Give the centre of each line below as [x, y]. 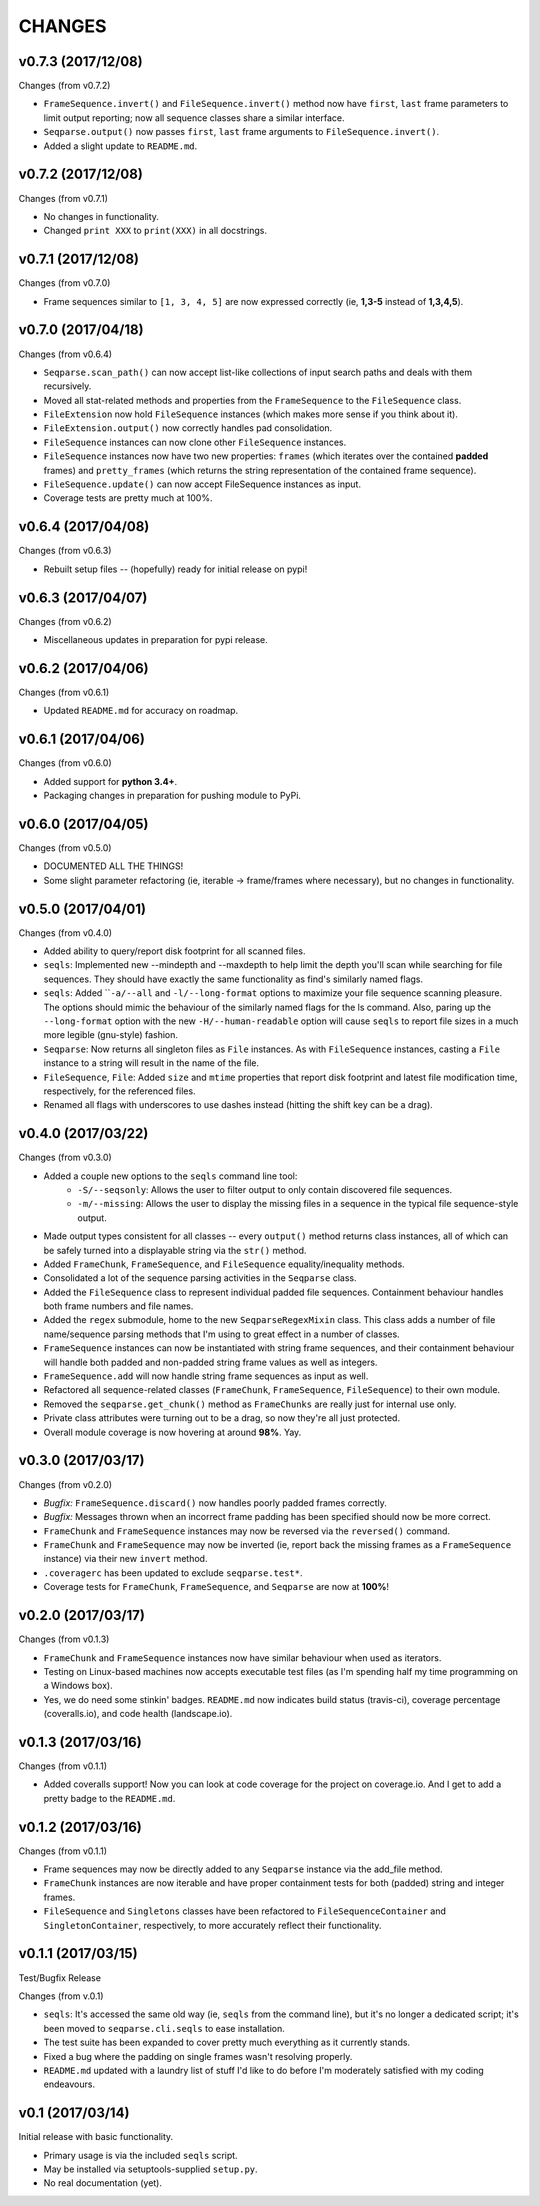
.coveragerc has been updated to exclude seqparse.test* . [173, 1572]
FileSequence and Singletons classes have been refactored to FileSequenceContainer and [245, 1911]
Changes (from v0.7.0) [64, 283]
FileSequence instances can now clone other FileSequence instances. [195, 442]
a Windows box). [78, 1686]
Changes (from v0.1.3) [64, 1639]
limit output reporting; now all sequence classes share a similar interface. [194, 117]
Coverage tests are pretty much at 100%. [128, 498]
